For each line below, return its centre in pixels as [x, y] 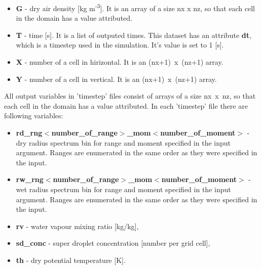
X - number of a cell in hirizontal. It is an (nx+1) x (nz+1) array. [120, 62]
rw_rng [30, 179]
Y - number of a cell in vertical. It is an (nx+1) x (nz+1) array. [116, 79]
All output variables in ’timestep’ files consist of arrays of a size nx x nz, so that [130, 96]
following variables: [34, 116]
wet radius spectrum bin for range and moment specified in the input [123, 189]
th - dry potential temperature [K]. [71, 260]
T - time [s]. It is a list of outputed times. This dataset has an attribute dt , [134, 35]
